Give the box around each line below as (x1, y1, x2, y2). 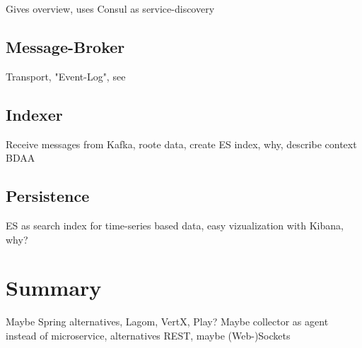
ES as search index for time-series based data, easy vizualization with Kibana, (6, 217, 344, 232)
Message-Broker (6, 35, 125, 57)
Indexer (6, 103, 63, 125)
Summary (6, 273, 102, 302)
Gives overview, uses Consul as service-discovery (6, 1, 215, 16)
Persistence (6, 185, 90, 207)
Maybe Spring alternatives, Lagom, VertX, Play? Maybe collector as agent (6, 314, 329, 329)
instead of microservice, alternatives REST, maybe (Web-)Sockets (6, 328, 291, 342)
